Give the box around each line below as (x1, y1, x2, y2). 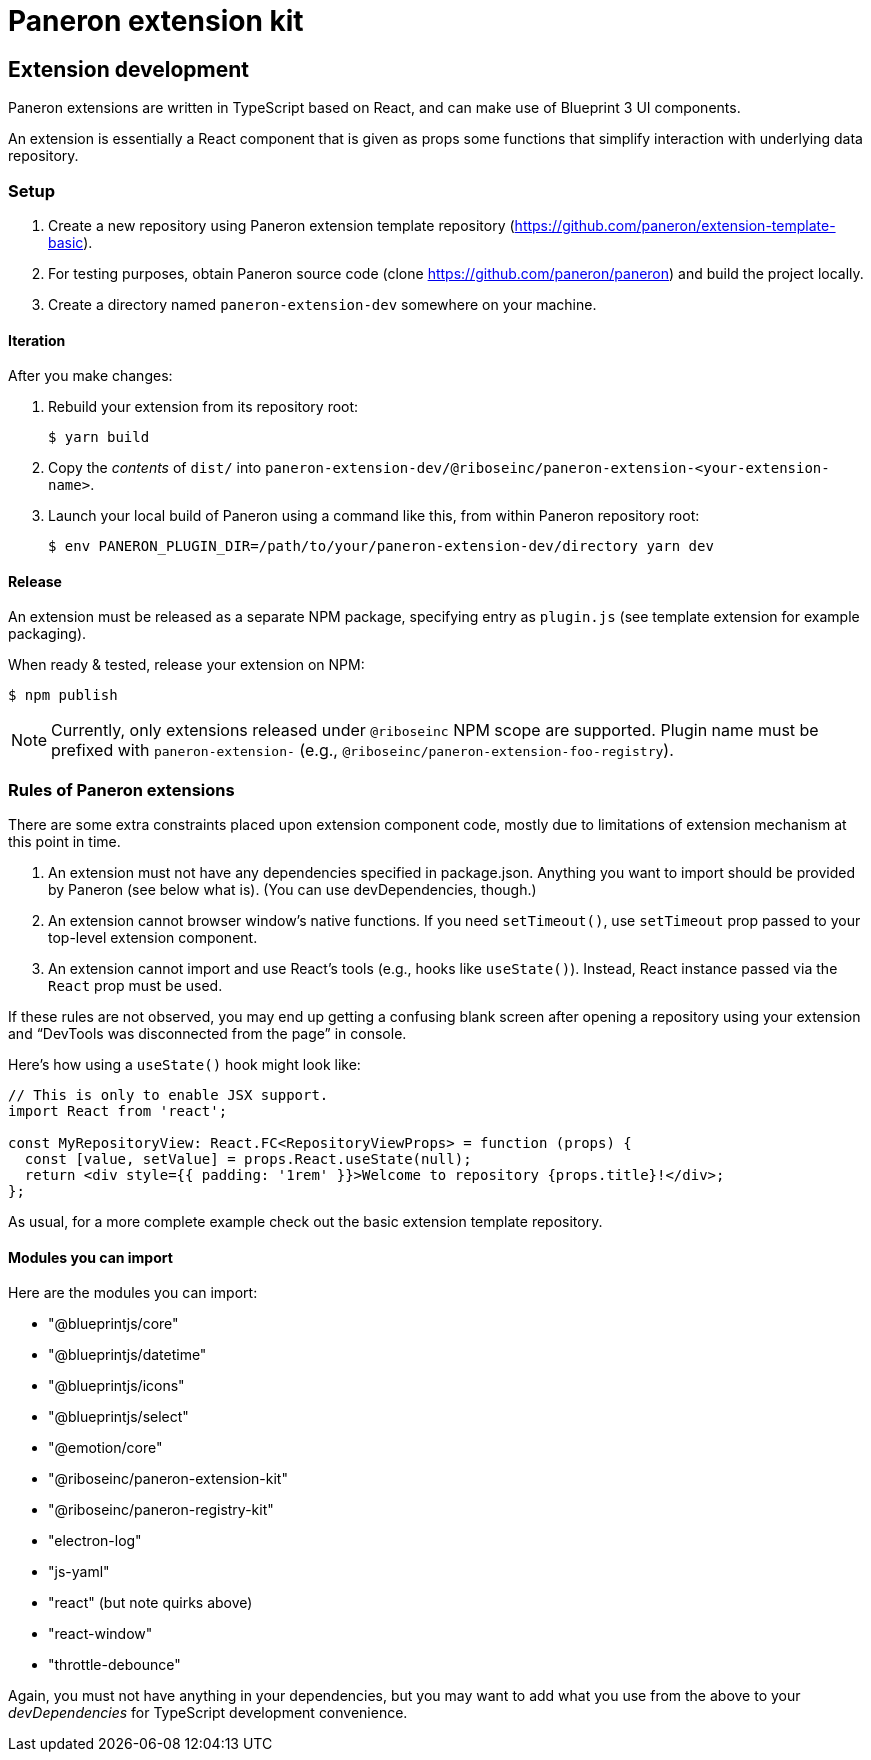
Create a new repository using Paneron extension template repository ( (48, 216, 515, 234)
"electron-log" (48, 1532, 142, 1550)
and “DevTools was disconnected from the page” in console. (8, 1025, 407, 1043)
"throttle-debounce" (48, 1656, 181, 1674)
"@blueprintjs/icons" (48, 1377, 185, 1395)
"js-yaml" (48, 1563, 110, 1581)
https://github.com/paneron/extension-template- (514, 216, 836, 234)
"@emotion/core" (48, 1439, 163, 1457)
